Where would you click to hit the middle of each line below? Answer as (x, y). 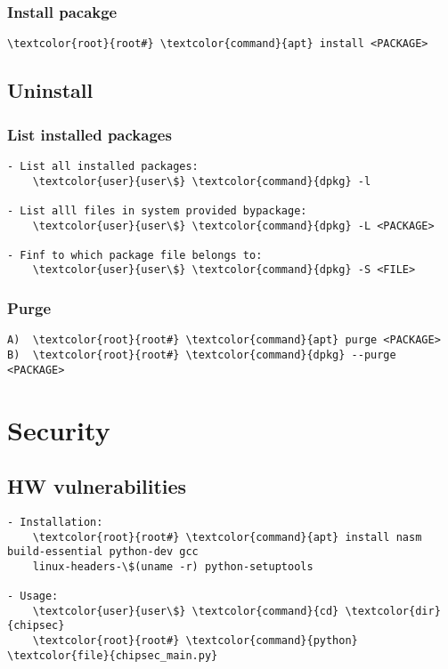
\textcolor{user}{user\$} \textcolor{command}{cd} (186, 611)
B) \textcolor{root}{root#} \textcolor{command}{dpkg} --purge (202, 355)
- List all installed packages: (103, 166)
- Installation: (55, 522)
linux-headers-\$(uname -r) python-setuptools (173, 566)
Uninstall (50, 90)
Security (59, 429)
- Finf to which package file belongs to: (135, 255)
